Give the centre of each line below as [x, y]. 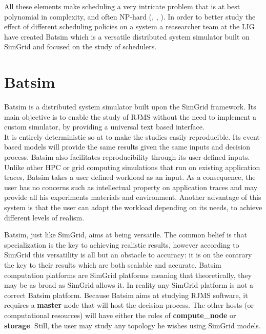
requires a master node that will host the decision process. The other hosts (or [129, 305]
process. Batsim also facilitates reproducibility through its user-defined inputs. [127, 157]
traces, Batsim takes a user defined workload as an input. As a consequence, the [130, 177]
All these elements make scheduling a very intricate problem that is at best [122, 6]
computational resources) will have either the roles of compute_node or [120, 315]
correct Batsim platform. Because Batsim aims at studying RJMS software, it [126, 295]
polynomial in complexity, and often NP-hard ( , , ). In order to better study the [130, 16]
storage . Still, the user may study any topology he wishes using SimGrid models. [132, 325]
